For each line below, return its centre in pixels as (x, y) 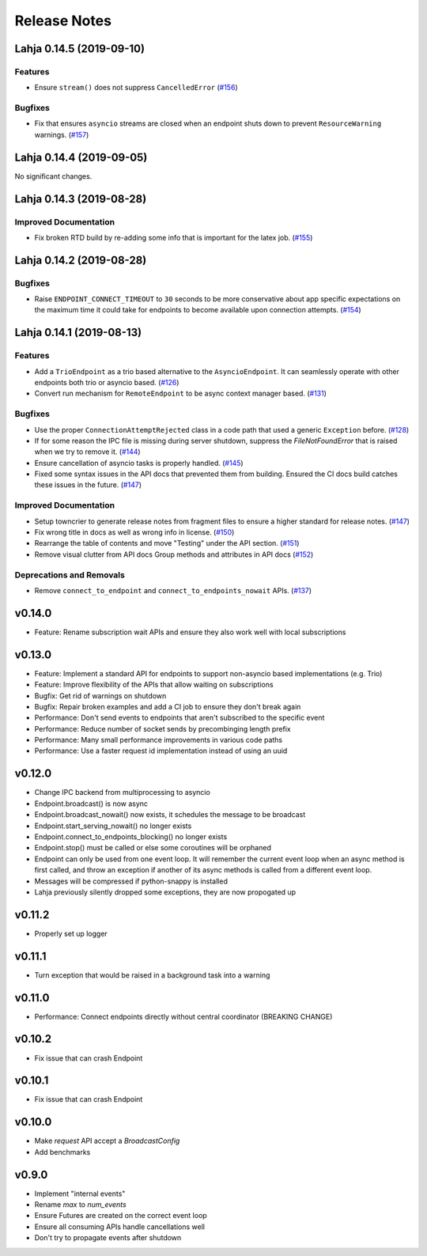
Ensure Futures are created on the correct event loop (121, 1216)
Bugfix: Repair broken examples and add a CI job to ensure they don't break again (168, 706)
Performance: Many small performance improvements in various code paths (159, 740)
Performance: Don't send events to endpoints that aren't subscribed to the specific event (179, 718)
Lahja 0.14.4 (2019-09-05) (81, 157)
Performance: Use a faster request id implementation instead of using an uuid (161, 751)
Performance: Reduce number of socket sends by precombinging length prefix (163, 728)
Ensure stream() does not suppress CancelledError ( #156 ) (136, 88)
